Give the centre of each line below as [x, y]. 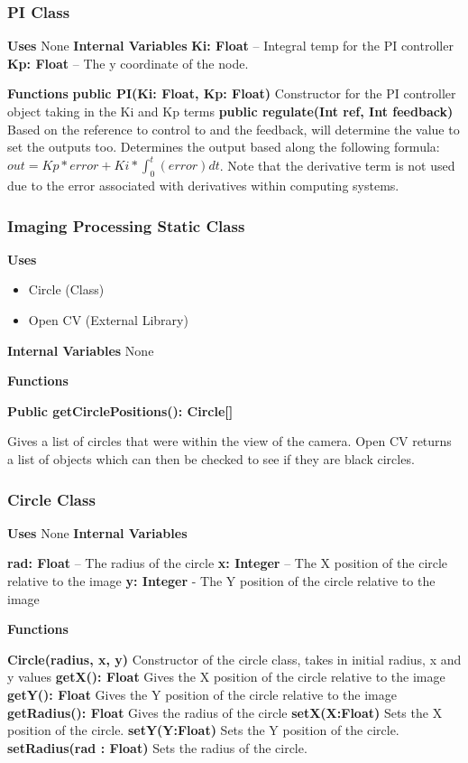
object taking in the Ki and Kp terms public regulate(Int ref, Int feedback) [230, 111]
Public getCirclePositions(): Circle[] [120, 410]
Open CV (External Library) [108, 320]
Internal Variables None [81, 350]
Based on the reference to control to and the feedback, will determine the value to [234, 129]
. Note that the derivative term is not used [337, 165]
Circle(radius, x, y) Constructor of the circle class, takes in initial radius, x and [234, 659]
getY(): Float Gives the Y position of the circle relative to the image [202, 695]
